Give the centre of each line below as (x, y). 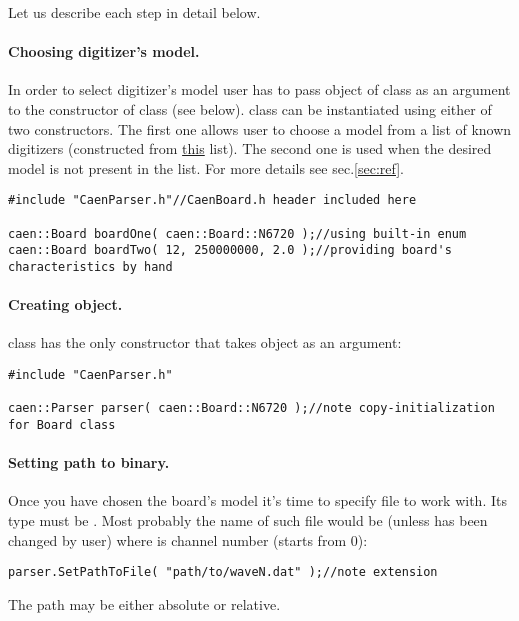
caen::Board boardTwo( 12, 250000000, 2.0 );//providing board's (230, 250)
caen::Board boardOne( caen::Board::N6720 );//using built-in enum (237, 233)
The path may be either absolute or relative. (144, 603)
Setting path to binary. (89, 462)
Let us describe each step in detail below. (134, 12)
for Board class (62, 425)
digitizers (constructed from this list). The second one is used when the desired (250, 148)
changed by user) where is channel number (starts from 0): (188, 539)
